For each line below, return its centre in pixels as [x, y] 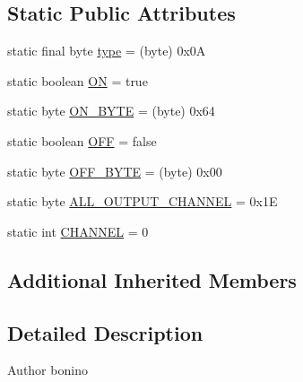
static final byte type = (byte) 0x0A [107, 51]
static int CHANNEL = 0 [78, 231]
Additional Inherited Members [152, 279]
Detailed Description [105, 332]
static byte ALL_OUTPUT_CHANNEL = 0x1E [143, 201]
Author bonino [48, 370]
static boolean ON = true [78, 80]
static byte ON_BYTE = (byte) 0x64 [111, 111]
